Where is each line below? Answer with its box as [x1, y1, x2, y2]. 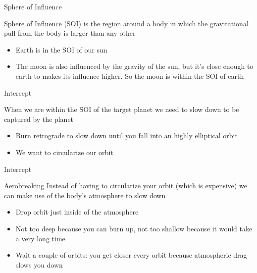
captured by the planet [4, 113, 74, 124]
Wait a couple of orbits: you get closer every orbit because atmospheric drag [15, 250, 247, 260]
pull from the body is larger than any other [4, 28, 136, 38]
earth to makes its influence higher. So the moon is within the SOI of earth [15, 70, 244, 81]
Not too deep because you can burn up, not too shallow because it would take [15, 223, 253, 233]
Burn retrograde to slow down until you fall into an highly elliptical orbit [15, 130, 238, 141]
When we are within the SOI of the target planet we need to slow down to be [4, 104, 239, 114]
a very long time [15, 233, 65, 243]
